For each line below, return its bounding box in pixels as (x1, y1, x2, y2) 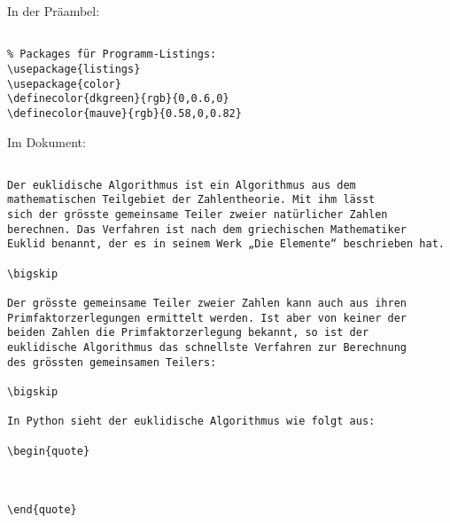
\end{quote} (7, 503, 77, 517)
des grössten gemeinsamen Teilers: (7, 355, 217, 369)
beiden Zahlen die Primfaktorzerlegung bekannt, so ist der (7, 326, 369, 340)
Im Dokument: (7, 132, 86, 151)
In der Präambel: (7, 2, 100, 20)
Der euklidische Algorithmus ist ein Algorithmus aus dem (7, 178, 356, 191)
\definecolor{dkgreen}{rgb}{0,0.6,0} (7, 92, 229, 105)
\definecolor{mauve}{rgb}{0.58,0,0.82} (7, 106, 242, 120)
